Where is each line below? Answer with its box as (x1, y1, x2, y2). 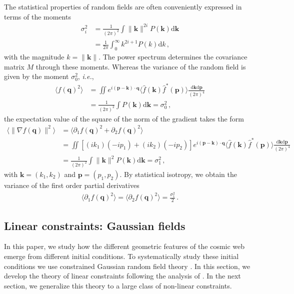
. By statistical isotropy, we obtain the (119, 168, 237, 179)
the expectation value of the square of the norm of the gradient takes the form (4, 113, 244, 123)
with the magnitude (4, 51, 64, 61)
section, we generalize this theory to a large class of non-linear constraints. (4, 280, 232, 290)
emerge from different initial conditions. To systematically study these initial (4, 251, 239, 261)
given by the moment (4, 71, 69, 81)
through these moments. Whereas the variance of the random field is (35, 61, 246, 71)
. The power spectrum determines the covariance (98, 51, 247, 61)
